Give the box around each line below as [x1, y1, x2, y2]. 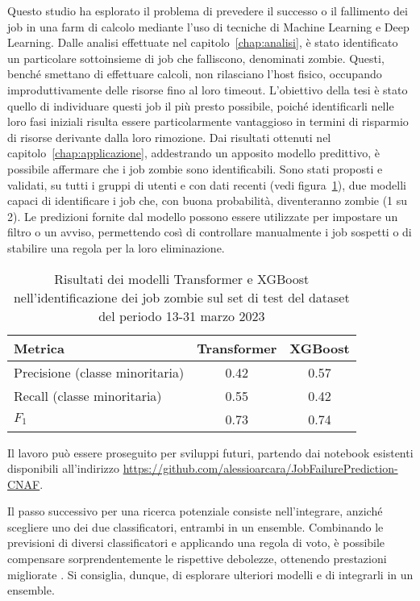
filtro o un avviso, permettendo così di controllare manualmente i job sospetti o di [7, 223, 412, 240]
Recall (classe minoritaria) [14, 386, 162, 405]
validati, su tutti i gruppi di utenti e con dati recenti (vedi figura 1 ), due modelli [7, 176, 406, 193]
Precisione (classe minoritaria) [14, 362, 185, 382]
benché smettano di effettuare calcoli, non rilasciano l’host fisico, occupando [7, 65, 382, 82]
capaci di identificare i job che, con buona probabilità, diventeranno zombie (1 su [7, 192, 408, 209]
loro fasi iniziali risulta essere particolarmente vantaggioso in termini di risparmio [7, 113, 409, 130]
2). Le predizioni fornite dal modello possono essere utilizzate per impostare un [7, 207, 398, 224]
